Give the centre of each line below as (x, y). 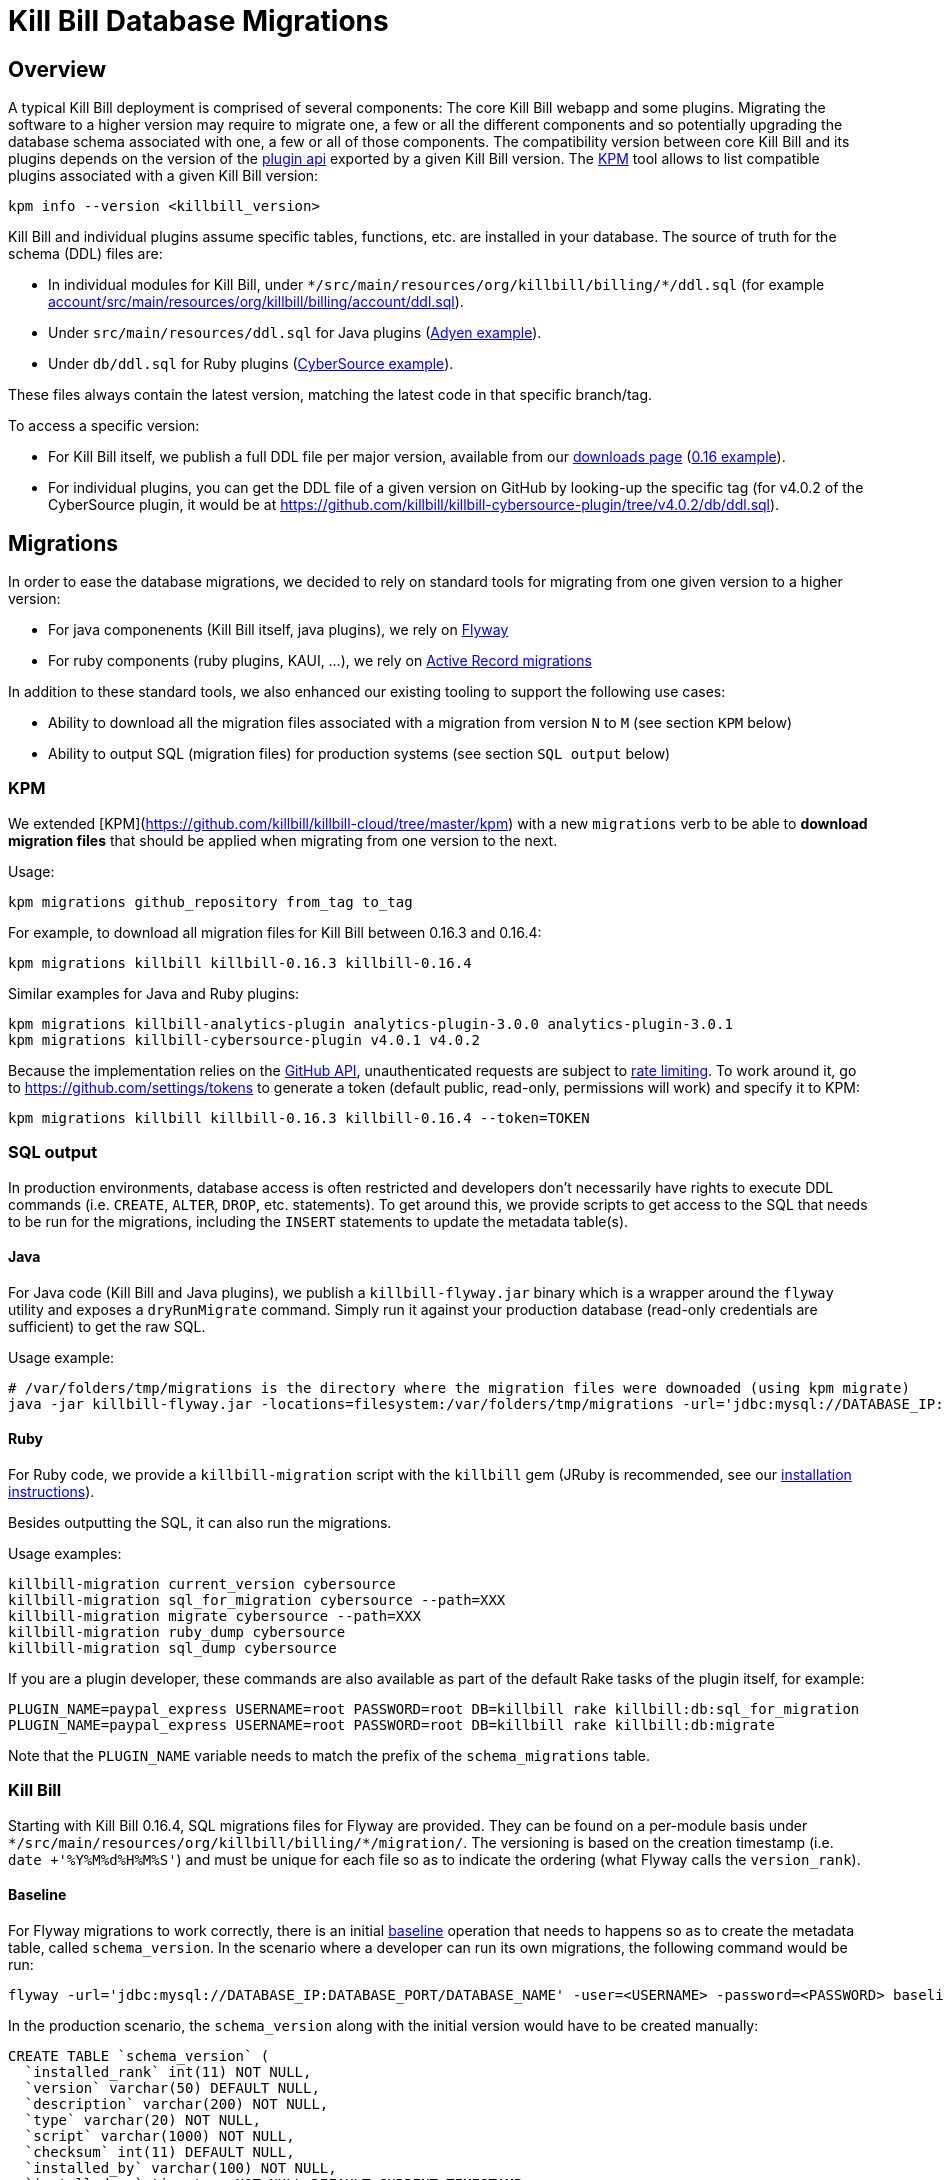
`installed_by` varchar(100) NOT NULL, (180, 2167)
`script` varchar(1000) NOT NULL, (159, 2135)
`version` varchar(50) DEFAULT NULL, (172, 2087)
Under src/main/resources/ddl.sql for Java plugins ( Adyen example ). (295, 333)
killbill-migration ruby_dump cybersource (177, 1631)
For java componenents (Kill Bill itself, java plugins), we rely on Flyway (278, 630)
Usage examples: (65, 1553)
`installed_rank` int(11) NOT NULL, (168, 2071)
